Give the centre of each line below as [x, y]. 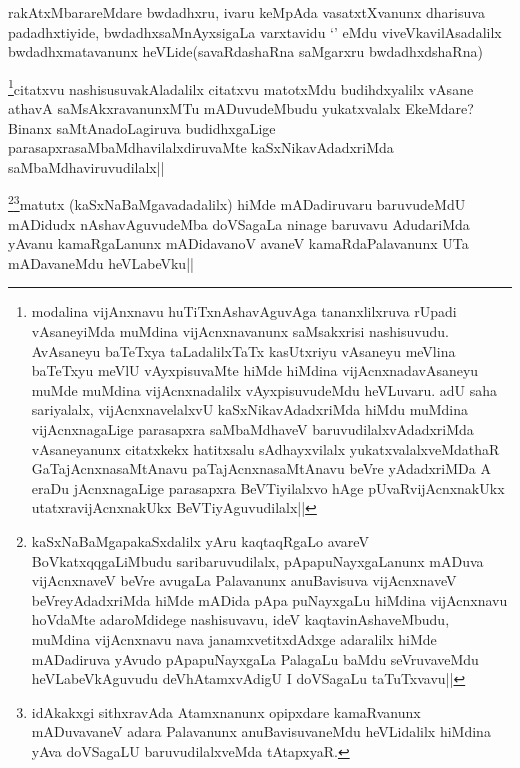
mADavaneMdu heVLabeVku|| [101, 262]
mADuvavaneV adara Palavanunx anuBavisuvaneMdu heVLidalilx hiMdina [261, 731]
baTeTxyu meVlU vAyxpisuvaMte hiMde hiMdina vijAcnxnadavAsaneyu [255, 370]
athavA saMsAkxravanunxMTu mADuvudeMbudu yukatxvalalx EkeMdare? [241, 108]
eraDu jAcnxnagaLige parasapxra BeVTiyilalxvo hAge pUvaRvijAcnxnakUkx [268, 487]
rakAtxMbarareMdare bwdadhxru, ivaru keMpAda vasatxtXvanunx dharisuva [246, 12]
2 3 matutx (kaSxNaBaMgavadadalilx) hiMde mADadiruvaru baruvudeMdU [237, 203]
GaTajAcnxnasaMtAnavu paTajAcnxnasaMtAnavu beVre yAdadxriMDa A [261, 468]
